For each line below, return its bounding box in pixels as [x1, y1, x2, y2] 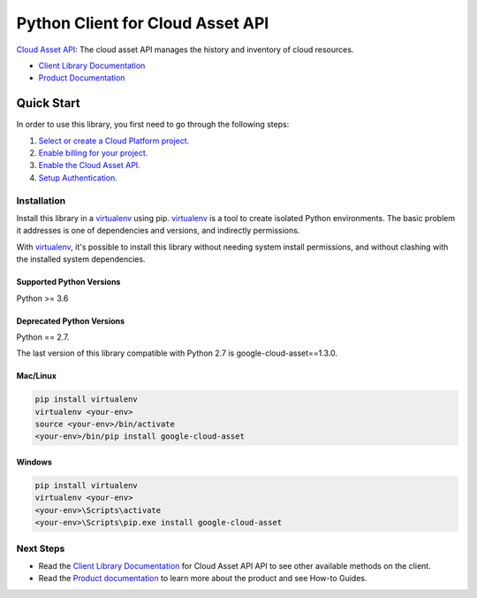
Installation [16, 195, 66, 207]
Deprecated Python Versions [16, 315, 125, 326]
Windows [16, 456, 52, 468]
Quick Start [16, 96, 80, 111]
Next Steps [16, 542, 65, 555]
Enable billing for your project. [38, 148, 148, 158]
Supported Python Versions [16, 277, 121, 287]
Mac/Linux [16, 371, 57, 381]
